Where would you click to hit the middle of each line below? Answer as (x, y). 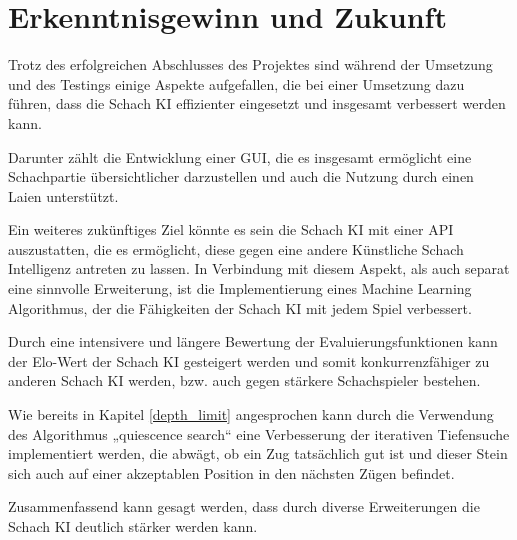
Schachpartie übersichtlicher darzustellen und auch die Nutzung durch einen (241, 176)
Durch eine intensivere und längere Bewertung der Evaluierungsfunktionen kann (253, 341)
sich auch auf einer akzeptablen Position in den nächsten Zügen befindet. (231, 472)
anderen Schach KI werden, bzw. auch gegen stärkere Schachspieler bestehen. (244, 380)
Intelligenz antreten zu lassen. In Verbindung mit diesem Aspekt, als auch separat (259, 268)
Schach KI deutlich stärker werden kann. (133, 526)
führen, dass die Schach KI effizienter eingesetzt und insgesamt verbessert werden (257, 103)
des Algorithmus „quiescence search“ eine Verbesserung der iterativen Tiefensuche (259, 433)
